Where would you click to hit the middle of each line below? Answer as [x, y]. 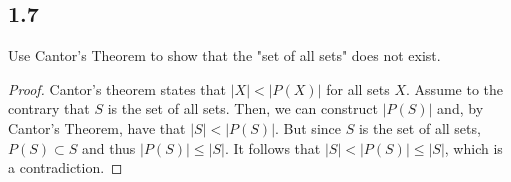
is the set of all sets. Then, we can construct [242, 108]
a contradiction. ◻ [65, 167]
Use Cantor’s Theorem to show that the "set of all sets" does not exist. [224, 55]
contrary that [49, 108]
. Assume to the [455, 88]
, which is [473, 147]
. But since [308, 127]
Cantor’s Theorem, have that [97, 127]
